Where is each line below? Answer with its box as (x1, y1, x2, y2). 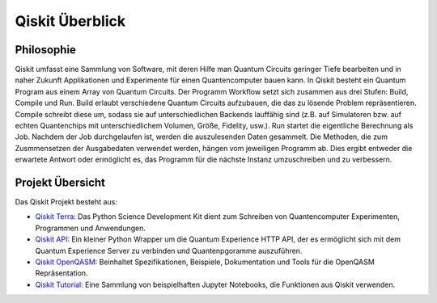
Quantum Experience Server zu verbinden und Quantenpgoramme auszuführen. (35, 246, 303, 255)
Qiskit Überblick (15, 12, 125, 30)
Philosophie (15, 43, 77, 57)
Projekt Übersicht (15, 176, 105, 189)
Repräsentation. (35, 268, 88, 278)
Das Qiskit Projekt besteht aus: (15, 197, 117, 207)
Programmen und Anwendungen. (35, 223, 146, 233)
